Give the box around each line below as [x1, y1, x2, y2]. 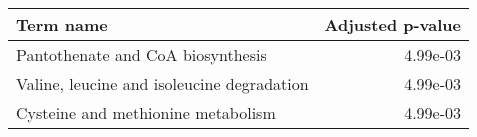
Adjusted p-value [324, 13, 462, 36]
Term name [16, 13, 108, 36]
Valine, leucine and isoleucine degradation [16, 72, 309, 95]
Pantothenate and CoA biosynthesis [16, 43, 267, 66]
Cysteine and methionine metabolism [16, 101, 276, 124]
